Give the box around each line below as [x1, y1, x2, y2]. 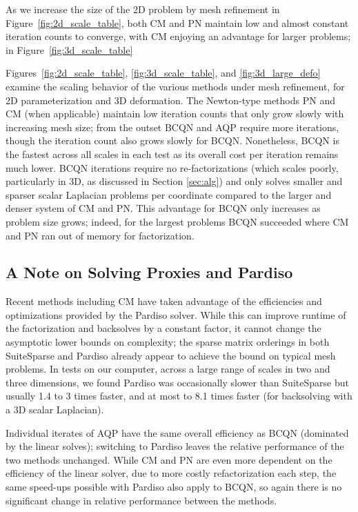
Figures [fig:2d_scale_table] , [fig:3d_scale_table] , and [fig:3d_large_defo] [6, 66, 321, 80]
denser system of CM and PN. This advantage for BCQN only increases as [6, 201, 321, 215]
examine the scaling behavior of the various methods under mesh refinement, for [6, 79, 345, 93]
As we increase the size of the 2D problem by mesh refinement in [6, 2, 280, 16]
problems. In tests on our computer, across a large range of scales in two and [6, 362, 330, 376]
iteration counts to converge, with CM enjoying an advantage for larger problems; [6, 29, 351, 43]
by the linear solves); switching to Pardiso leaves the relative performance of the [6, 439, 344, 453]
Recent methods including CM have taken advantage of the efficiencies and [6, 294, 322, 308]
